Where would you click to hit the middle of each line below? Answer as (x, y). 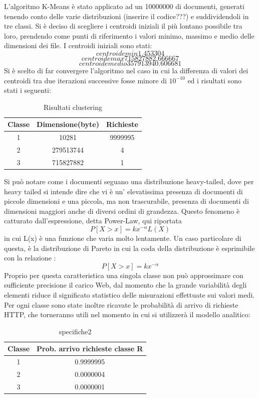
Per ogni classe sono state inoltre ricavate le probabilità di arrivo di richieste (121, 304)
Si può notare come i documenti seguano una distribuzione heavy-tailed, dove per (129, 181)
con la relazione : (30, 258)
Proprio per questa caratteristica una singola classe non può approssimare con (124, 275)
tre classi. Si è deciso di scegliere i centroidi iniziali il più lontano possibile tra (123, 26)
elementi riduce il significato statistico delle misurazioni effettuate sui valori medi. (129, 294)
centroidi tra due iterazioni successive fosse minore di (85, 80)
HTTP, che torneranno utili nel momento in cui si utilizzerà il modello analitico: (127, 314)
